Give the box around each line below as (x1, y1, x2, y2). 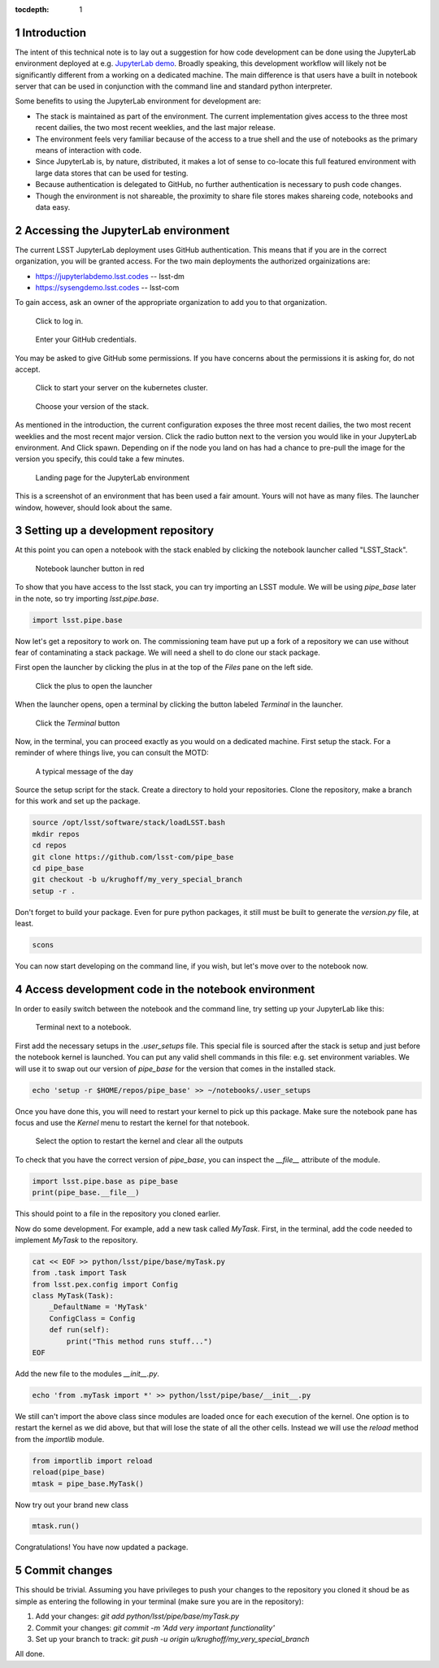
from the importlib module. (15, 1434, 105, 1444)
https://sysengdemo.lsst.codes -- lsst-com (35, 283, 180, 293)
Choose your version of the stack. (35, 401, 150, 411)
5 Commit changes (15, 1564, 113, 1578)
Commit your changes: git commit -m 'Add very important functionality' (35, 1622, 276, 1632)
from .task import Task (32, 1269, 128, 1278)
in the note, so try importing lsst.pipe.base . (15, 594, 159, 603)
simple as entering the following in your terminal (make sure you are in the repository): (15, 1596, 304, 1606)
